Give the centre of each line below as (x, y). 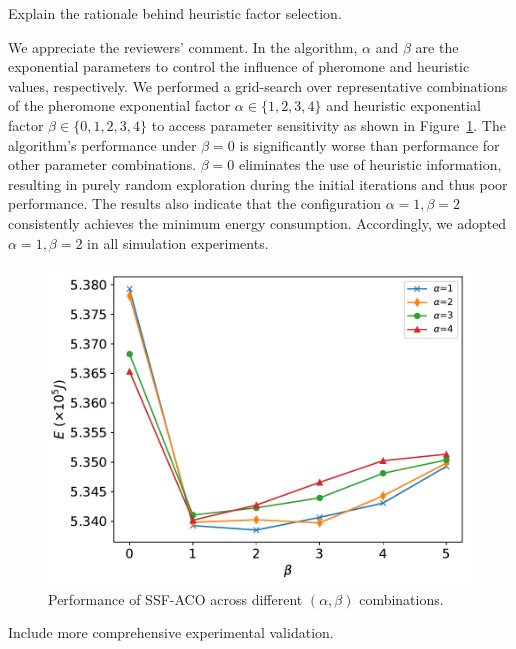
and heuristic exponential (403, 105)
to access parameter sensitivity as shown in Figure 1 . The (328, 124)
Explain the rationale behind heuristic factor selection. (175, 13)
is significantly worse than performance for (369, 144)
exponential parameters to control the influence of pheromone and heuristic (239, 66)
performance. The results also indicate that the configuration (194, 203)
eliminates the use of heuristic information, (370, 164)
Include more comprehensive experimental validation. (171, 632)
